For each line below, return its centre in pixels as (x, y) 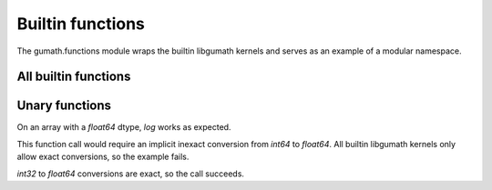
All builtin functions (74, 77)
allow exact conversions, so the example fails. (103, 157)
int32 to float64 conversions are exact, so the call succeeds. (131, 174)
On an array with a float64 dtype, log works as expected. (124, 127)
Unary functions (64, 106)
